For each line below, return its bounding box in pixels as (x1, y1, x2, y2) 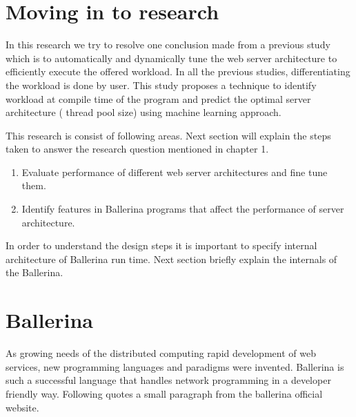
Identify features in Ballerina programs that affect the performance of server (21, 202, 344, 216)
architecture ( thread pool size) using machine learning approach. (6, 105, 281, 119)
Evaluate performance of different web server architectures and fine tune (21, 164, 328, 179)
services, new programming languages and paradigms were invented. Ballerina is (6, 359, 344, 374)
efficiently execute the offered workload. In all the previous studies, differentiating (6, 64, 350, 79)
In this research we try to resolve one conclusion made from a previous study (6, 37, 330, 52)
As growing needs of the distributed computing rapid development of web (6, 346, 316, 360)
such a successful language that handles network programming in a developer (6, 373, 331, 387)
